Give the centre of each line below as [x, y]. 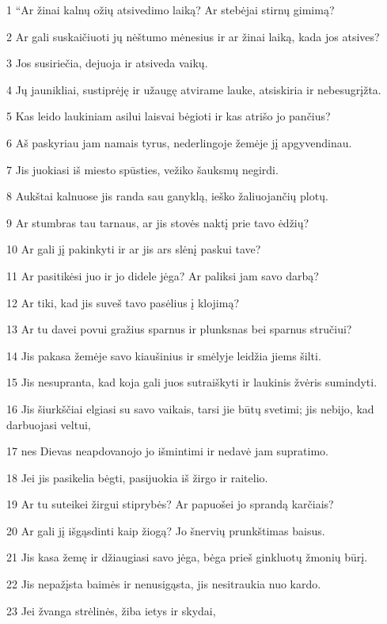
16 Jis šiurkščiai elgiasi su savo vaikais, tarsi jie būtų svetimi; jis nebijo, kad [190, 408]
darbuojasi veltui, [49, 424]
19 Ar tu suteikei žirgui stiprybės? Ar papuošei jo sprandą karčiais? [170, 504]
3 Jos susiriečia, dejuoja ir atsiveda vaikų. [107, 63]
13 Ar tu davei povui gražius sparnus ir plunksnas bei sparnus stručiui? [179, 329]
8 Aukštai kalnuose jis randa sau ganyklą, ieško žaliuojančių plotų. [167, 196]
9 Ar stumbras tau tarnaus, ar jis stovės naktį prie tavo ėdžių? [158, 222]
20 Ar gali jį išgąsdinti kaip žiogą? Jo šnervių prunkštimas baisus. [166, 530]
